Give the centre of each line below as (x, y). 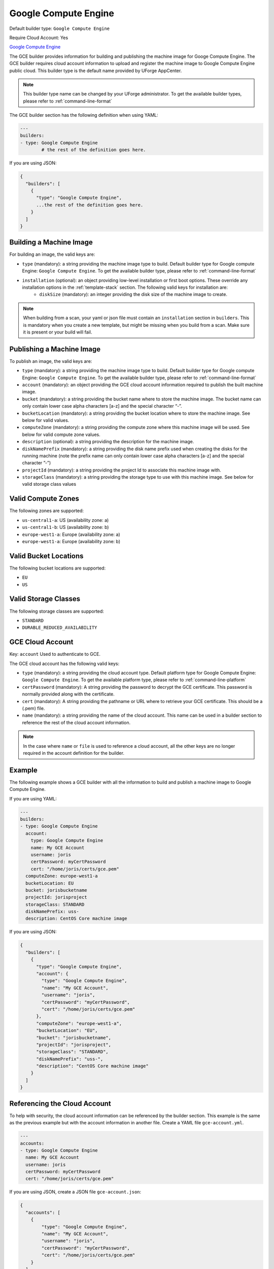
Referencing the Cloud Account (60, 1103)
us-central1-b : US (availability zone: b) (65, 527)
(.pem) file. (33, 708)
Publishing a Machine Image (55, 349)
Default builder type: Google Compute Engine (60, 28)
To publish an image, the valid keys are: (51, 361)
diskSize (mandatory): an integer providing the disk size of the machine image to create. (133, 294)
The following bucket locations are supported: (58, 568)
